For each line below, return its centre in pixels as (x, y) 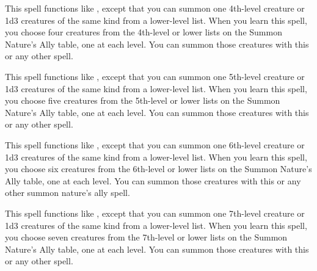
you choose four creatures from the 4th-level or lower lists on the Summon (144, 32)
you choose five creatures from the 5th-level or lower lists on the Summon (143, 100)
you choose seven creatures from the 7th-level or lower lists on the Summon (146, 237)
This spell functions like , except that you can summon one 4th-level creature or (155, 8)
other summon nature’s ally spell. (67, 193)
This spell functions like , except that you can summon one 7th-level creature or (155, 213)
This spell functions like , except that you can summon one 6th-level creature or (155, 144)
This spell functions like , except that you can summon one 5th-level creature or (155, 76)
